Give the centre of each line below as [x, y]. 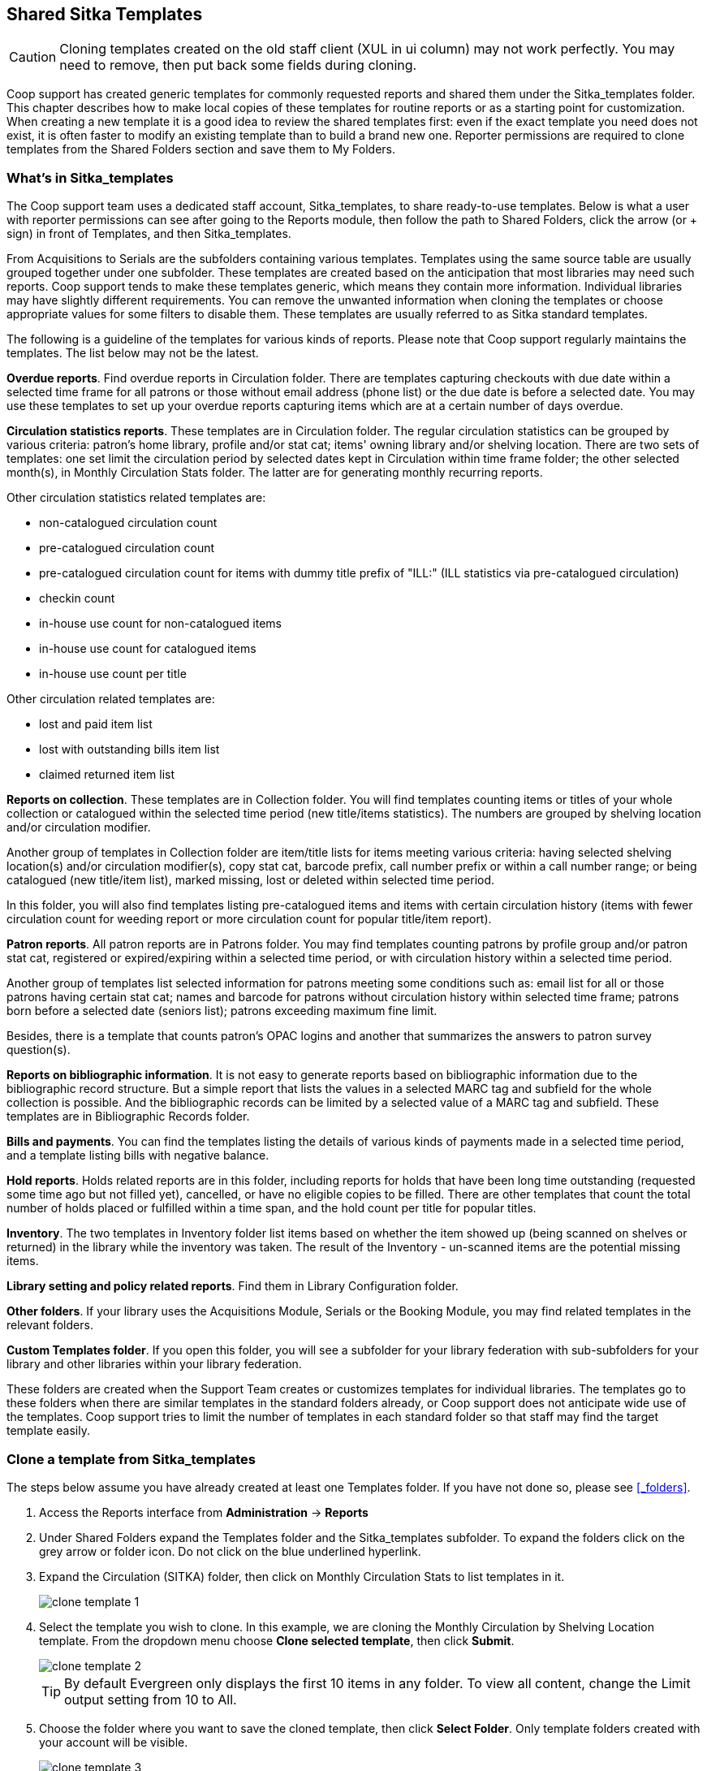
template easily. [48, 1431]
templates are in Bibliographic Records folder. [128, 1117]
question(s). [39, 1050]
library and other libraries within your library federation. [154, 1364]
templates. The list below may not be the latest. [133, 353]
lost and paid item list [96, 724]
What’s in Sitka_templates [90, 177]
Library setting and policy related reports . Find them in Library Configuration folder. [233, 1286]
